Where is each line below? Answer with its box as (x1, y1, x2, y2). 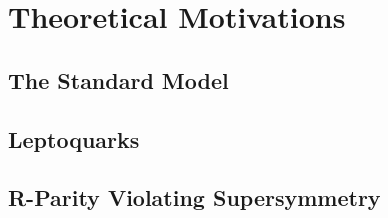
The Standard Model (8, 64, 229, 95)
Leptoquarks (8, 123, 140, 154)
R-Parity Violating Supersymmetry (8, 182, 381, 213)
